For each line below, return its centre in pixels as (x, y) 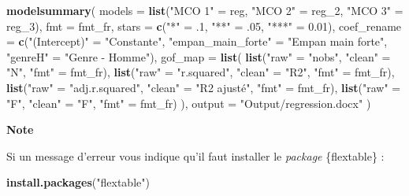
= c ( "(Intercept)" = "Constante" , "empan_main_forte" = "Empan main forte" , (197, 41)
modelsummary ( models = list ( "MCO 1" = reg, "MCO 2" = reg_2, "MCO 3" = (205, 10)
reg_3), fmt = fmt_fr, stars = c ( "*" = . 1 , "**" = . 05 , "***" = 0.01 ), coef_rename (204, 26)
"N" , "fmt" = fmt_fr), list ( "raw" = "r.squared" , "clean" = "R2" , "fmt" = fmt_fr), (201, 72)
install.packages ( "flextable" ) (78, 182)
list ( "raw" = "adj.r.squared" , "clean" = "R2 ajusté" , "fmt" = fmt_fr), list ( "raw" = (204, 87)
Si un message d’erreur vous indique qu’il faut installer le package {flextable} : (195, 155)
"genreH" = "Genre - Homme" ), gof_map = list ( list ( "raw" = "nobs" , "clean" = (199, 56)
